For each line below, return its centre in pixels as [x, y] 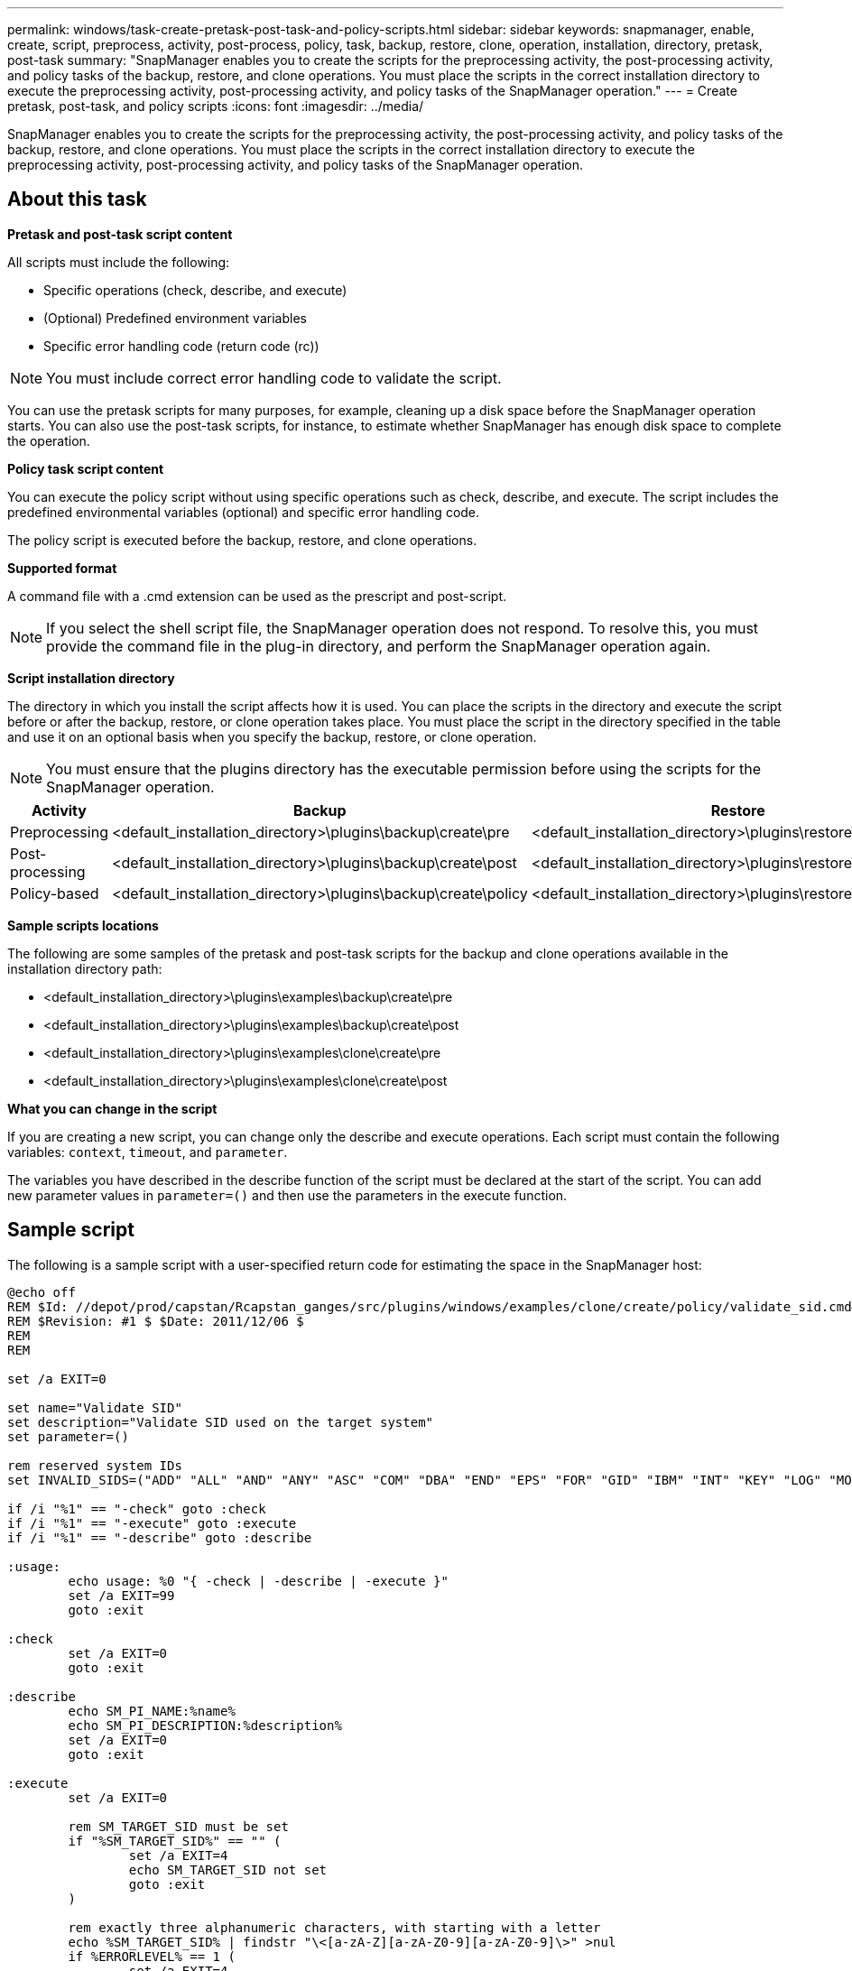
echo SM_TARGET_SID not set [228, 1869]
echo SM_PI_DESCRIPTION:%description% [205, 1725]
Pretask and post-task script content [120, 234]
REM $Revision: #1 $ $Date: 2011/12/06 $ [156, 1321]
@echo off [42, 1292]
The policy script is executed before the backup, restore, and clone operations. [242, 540]
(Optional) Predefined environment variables [175, 318]
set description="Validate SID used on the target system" [221, 1422]
